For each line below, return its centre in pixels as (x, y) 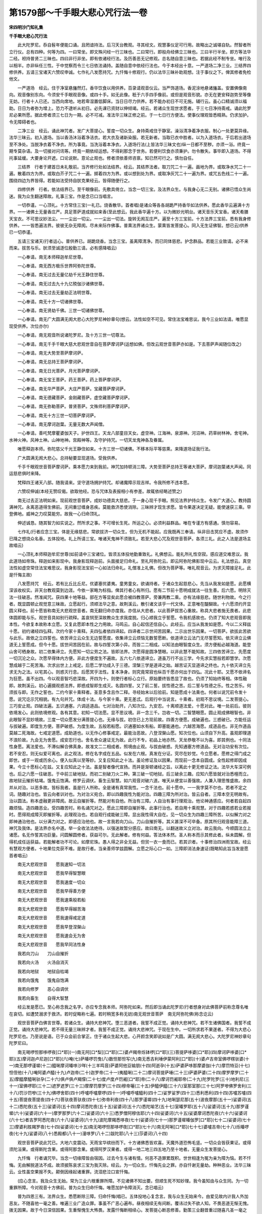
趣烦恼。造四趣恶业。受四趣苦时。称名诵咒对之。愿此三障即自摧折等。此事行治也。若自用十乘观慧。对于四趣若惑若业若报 (130, 808)
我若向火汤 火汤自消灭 (43, 962)
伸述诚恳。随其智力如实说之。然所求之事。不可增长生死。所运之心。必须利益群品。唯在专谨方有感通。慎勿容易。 (130, 523)
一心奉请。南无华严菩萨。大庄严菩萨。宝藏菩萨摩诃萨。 (73, 388)
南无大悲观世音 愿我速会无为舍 (51, 936)
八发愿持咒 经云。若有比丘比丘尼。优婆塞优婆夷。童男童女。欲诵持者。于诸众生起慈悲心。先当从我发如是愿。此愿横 (134, 583)
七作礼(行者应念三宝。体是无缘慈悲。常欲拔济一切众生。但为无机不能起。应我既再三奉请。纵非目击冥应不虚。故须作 (133, 532)
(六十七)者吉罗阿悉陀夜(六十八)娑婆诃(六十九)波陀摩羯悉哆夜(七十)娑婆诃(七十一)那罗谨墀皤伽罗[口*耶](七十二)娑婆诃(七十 (130, 1120)
